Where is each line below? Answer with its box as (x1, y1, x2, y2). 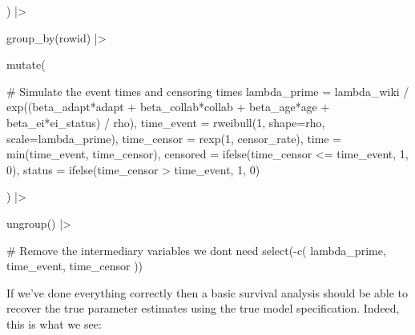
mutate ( (6, 56, 46, 73)
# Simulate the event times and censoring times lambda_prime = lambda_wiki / (6, 82, 409, 99)
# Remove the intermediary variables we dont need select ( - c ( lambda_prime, (6, 241, 386, 258)
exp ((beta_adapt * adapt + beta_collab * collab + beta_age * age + (6, 98, 330, 115)
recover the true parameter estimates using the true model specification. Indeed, (6, 300, 400, 317)
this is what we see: (6, 315, 102, 332)
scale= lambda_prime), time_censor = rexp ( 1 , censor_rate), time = (6, 130, 342, 146)
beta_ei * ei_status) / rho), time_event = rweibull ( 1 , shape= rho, (6, 114, 325, 130)
